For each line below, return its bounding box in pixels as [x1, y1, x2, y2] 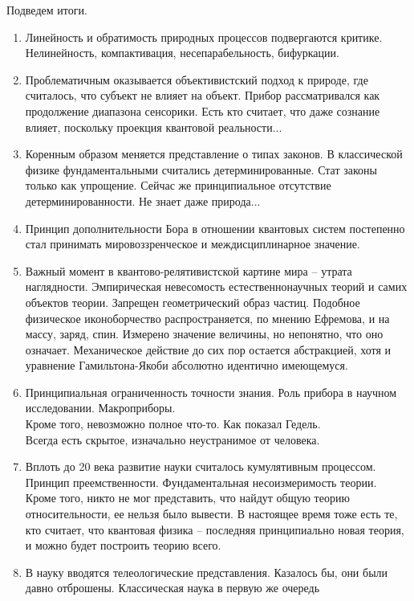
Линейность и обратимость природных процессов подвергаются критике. [25, 28, 383, 45]
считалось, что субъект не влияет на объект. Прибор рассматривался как [25, 87, 380, 104]
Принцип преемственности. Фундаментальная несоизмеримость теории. [25, 473, 377, 490]
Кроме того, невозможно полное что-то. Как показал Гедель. [25, 415, 321, 432]
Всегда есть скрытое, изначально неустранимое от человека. [25, 431, 320, 448]
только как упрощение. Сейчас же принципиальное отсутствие [25, 177, 331, 194]
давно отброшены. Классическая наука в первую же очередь [25, 579, 320, 596]
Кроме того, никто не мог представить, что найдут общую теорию [25, 489, 350, 506]
